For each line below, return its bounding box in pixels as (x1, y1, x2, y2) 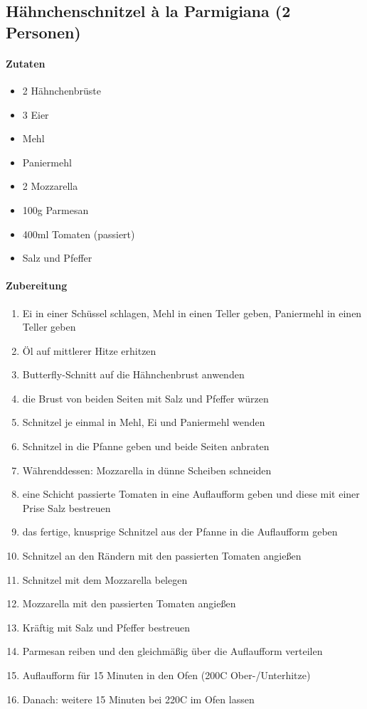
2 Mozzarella (22, 178, 78, 193)
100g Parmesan (22, 202, 89, 217)
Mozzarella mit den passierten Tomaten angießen (22, 596, 236, 611)
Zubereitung (6, 278, 68, 293)
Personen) (6, 21, 81, 43)
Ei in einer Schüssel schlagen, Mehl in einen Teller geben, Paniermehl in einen (22, 305, 362, 320)
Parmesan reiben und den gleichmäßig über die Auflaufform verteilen (22, 644, 323, 659)
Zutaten (6, 55, 46, 70)
